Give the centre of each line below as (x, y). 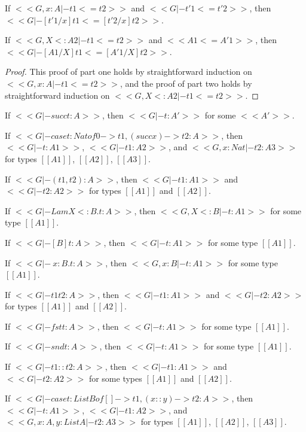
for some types (115, 378)
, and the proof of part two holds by (186, 83)
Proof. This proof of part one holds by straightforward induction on (128, 72)
